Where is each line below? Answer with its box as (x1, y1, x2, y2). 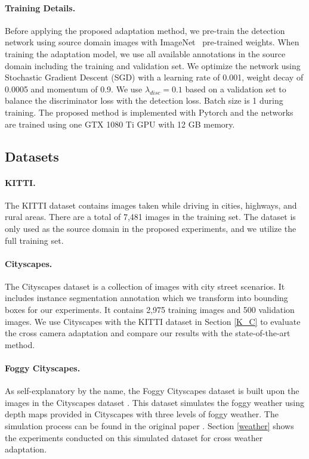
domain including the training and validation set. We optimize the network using (5, 59, 301, 72)
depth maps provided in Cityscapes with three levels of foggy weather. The (5, 408, 279, 420)
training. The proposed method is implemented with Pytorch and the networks (5, 106, 293, 118)
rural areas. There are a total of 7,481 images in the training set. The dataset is (5, 210, 296, 223)
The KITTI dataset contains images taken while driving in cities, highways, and (5, 199, 297, 211)
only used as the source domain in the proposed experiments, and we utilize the (5, 222, 296, 234)
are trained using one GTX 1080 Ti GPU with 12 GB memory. (5, 117, 235, 130)
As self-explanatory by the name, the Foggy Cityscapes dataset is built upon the (5, 384, 299, 397)
